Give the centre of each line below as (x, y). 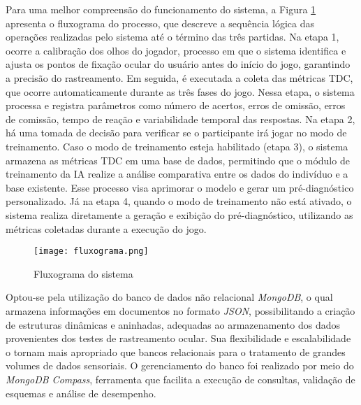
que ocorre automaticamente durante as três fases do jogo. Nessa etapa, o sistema (180, 91)
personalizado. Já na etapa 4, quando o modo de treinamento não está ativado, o (179, 201)
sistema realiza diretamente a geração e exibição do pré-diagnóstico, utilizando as (179, 214)
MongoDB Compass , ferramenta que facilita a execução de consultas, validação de (180, 379)
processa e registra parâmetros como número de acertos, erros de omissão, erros (176, 105)
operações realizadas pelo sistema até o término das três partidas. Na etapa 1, (172, 37)
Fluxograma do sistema (83, 273)
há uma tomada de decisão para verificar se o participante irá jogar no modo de (176, 133)
